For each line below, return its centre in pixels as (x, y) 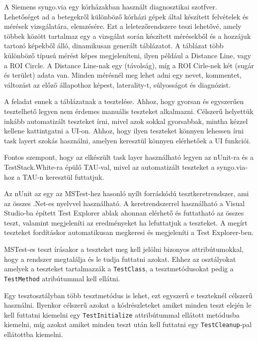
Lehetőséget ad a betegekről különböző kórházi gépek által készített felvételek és (126, 16)
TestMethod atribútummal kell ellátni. (62, 278)
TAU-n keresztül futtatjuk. (63, 176)
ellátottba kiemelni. (34, 334)
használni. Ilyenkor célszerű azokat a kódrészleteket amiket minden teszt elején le (128, 305)
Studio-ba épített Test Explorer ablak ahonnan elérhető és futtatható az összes (124, 213)
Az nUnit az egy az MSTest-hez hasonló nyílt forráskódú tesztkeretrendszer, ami (127, 193)
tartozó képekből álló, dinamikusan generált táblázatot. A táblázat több (114, 46)
